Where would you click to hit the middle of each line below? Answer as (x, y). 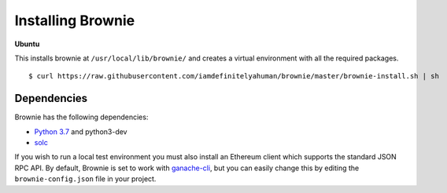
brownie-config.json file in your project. (85, 179)
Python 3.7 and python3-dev (81, 131)
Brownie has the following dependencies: (81, 117)
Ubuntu (27, 44)
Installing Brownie (75, 20)
